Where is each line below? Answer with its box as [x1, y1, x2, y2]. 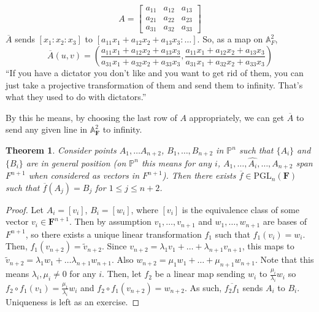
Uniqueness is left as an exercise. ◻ [6, 295, 140, 308]
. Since [102, 240, 127, 252]
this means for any [141, 156, 212, 169]
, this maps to [242, 240, 294, 252]
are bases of [263, 215, 307, 228]
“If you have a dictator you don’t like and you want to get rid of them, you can [6, 66, 304, 79]
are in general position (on [26, 156, 126, 169]
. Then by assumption [69, 215, 152, 228]
